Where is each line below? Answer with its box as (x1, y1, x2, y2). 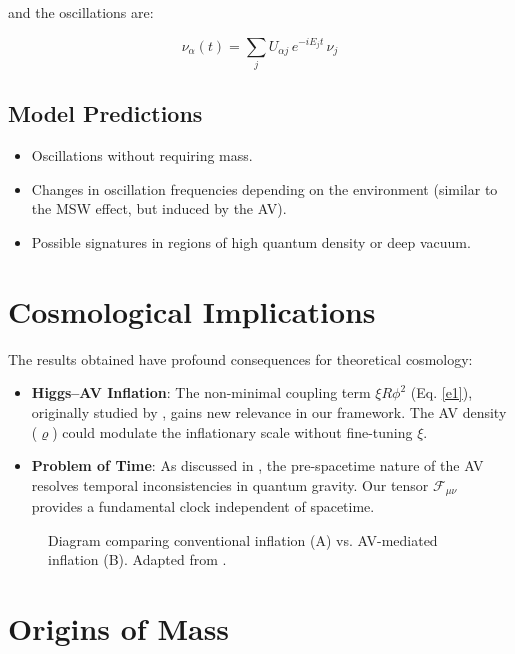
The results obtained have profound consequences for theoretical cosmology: (8, 348, 473, 369)
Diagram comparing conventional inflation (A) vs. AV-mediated (48, 529, 438, 550)
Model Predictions (8, 98, 203, 129)
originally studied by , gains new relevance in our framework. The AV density (31, 401, 507, 422)
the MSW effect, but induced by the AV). (31, 198, 287, 219)
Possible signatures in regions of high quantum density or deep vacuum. (31, 232, 471, 253)
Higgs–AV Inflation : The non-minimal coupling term (31, 382, 371, 403)
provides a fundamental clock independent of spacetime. (31, 496, 375, 517)
